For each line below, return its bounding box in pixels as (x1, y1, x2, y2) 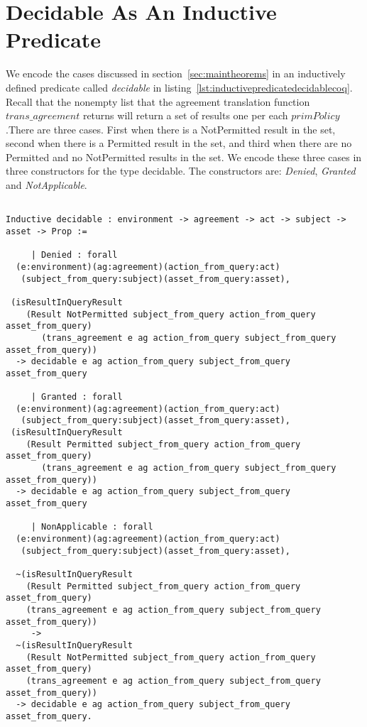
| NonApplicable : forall (31, 522, 153, 532)
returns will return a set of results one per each (82, 108, 288, 123)
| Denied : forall (31, 250, 118, 261)
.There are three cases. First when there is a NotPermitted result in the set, (6, 121, 336, 136)
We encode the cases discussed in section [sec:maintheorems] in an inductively (6, 66, 346, 81)
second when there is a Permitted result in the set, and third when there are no (6, 136, 352, 151)
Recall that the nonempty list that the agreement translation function (6, 94, 310, 109)
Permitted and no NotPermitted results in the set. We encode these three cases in (6, 149, 362, 164)
